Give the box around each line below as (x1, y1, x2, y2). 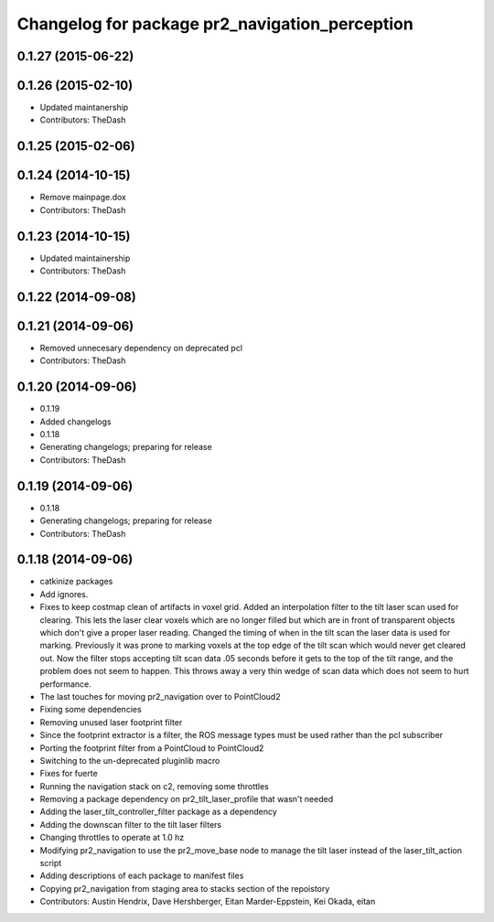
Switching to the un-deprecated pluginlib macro (39, 755, 220, 766)
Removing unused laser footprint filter (39, 716, 183, 727)
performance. (39, 678, 91, 690)
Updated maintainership (39, 252, 131, 263)
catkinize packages (39, 576, 113, 587)
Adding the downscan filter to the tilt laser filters (39, 819, 222, 830)
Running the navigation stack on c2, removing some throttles (39, 780, 269, 791)
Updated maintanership (39, 102, 129, 113)
